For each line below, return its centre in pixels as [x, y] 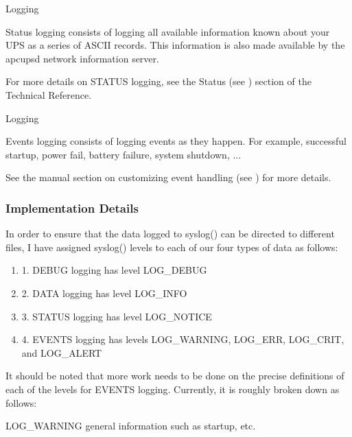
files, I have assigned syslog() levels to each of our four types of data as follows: [172, 247]
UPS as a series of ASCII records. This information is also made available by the [175, 45]
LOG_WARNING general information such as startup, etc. [131, 426]
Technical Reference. [49, 94]
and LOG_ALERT [62, 352]
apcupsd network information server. [82, 58]
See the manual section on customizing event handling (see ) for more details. [168, 177]
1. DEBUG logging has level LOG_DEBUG [114, 270]
